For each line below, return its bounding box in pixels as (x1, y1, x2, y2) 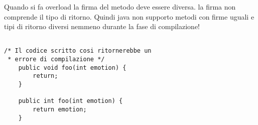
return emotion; (33, 106, 87, 113)
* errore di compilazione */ (8, 56, 105, 63)
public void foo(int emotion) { (18, 64, 126, 71)
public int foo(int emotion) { (18, 97, 123, 105)
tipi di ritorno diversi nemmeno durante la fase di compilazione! (4, 21, 200, 32)
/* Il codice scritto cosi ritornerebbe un (4, 47, 152, 55)
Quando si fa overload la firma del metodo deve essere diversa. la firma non (4, 2, 236, 12)
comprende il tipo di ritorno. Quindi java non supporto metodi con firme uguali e (4, 11, 254, 22)
